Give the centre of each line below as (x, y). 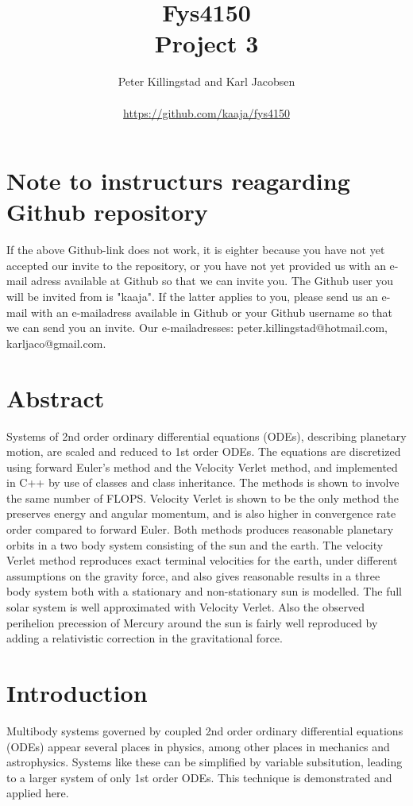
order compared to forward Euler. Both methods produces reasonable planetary (200, 529)
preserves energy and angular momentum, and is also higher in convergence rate (201, 513)
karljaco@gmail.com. (56, 343)
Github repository (107, 212)
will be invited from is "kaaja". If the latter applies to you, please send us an (192, 296)
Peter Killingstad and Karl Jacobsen (206, 81)
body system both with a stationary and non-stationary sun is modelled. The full (204, 591)
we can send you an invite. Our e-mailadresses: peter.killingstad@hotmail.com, (197, 328)
